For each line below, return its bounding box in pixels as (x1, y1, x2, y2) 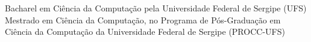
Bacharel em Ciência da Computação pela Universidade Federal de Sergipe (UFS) (5, 2, 307, 14)
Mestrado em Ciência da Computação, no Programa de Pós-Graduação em (5, 13, 281, 26)
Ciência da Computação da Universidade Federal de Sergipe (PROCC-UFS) (5, 25, 285, 38)
